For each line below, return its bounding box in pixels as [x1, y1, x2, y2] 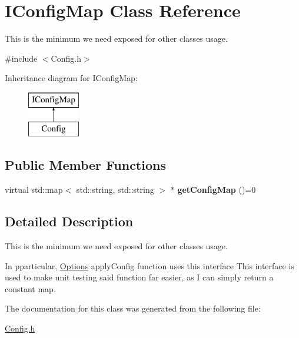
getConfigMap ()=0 [177, 183, 256, 196]
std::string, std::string [76, 183, 154, 196]
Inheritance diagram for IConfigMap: [5, 72, 138, 84]
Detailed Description [5, 212, 134, 230]
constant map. [5, 282, 56, 295]
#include [5, 52, 38, 64]
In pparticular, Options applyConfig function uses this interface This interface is [5, 259, 294, 272]
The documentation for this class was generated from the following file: [5, 302, 261, 314]
